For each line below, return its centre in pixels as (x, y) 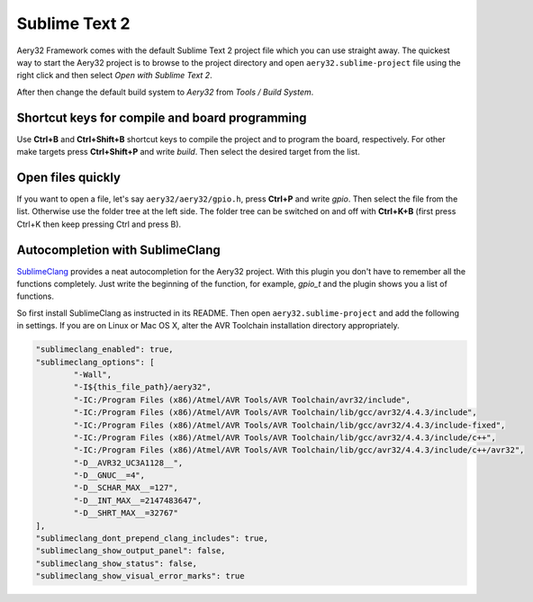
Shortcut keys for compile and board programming (162, 117)
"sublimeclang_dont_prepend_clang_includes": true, (152, 539)
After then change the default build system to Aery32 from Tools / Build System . (165, 92)
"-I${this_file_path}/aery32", (142, 387)
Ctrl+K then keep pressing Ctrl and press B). (99, 224)
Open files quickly (69, 177)
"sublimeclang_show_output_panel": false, (131, 551)
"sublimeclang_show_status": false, (117, 563)
